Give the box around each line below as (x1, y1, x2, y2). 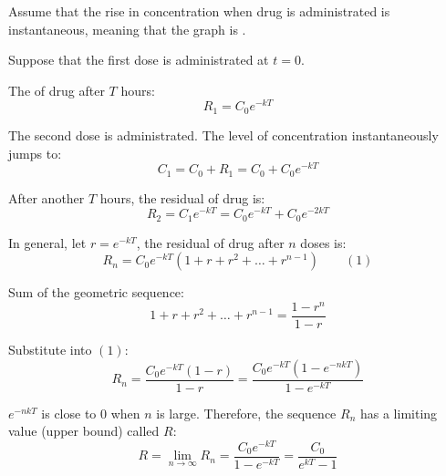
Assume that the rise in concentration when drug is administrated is (8, 2, 390, 20)
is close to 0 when (41, 403, 140, 422)
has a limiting (359, 403, 438, 422)
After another (8, 188, 85, 207)
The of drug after (8, 80, 105, 99)
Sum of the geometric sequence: (8, 283, 184, 302)
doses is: (300, 233, 347, 252)
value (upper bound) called (8, 421, 160, 440)
